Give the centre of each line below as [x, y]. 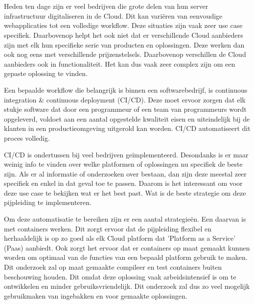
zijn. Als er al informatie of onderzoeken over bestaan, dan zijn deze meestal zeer [125, 173]
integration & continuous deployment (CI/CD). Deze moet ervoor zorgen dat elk [125, 99]
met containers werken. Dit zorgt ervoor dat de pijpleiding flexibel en [108, 228]
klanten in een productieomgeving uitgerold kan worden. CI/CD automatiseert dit [127, 128]
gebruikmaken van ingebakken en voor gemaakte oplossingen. [96, 295]
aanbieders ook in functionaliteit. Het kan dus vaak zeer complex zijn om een [120, 63]
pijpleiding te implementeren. [48, 202]
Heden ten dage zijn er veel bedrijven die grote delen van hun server [106, 6]
